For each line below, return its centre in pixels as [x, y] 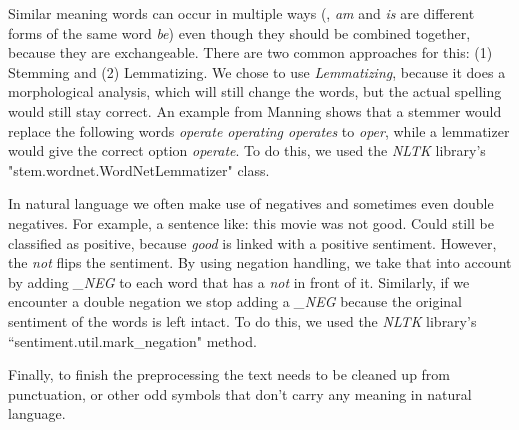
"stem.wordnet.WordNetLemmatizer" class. [139, 169]
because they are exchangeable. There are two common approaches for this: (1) [250, 52]
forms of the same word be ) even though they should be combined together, [239, 32]
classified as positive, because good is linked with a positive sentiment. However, [252, 242]
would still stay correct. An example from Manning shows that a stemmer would [255, 110]
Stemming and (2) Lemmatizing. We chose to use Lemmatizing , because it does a [257, 71]
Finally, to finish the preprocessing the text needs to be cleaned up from [229, 374]
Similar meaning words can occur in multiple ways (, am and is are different [241, 13]
